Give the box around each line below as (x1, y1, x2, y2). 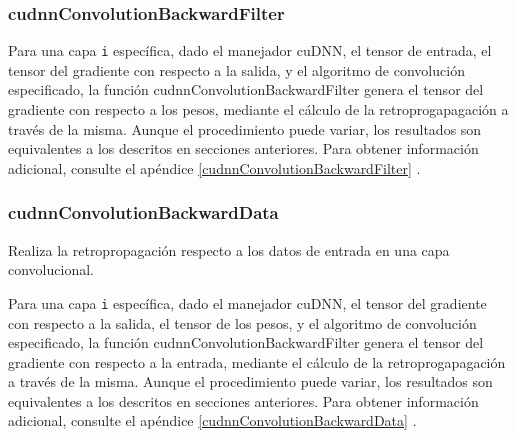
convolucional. (8, 259, 94, 280)
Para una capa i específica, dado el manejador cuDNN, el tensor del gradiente (8, 292, 487, 313)
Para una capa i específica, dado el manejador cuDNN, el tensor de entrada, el (8, 40, 492, 61)
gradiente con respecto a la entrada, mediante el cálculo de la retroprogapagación (8, 351, 506, 372)
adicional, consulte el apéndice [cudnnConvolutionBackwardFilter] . (8, 157, 421, 178)
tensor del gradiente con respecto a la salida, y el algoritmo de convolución (8, 59, 465, 80)
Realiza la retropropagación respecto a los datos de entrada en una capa (8, 239, 450, 260)
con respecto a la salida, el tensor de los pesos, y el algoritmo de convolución (8, 312, 477, 333)
